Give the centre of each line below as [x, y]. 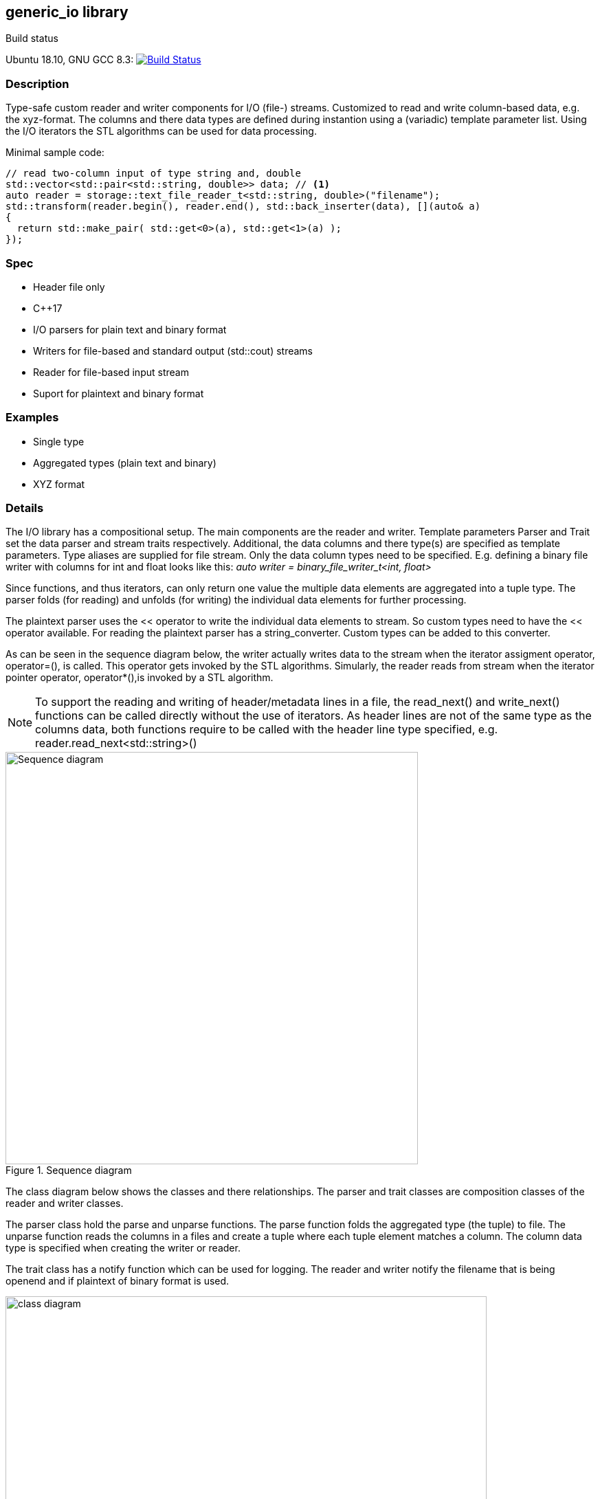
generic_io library [67, 12]
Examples [32, 418]
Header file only [69, 287]
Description [37, 84]
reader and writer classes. [65, 1203]
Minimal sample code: [55, 153]
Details [25, 508]
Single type [59, 441]
